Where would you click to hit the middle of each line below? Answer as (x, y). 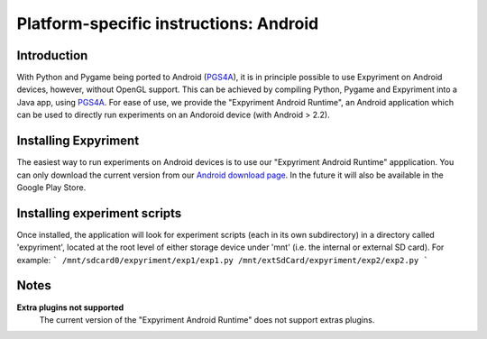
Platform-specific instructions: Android (168, 23)
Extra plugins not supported (70, 307)
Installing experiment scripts (99, 213)
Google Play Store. (51, 187)
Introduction (52, 55)
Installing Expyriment (78, 141)
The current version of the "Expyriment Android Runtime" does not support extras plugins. (207, 319)
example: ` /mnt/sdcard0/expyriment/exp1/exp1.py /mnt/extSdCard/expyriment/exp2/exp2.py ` (222, 260)
